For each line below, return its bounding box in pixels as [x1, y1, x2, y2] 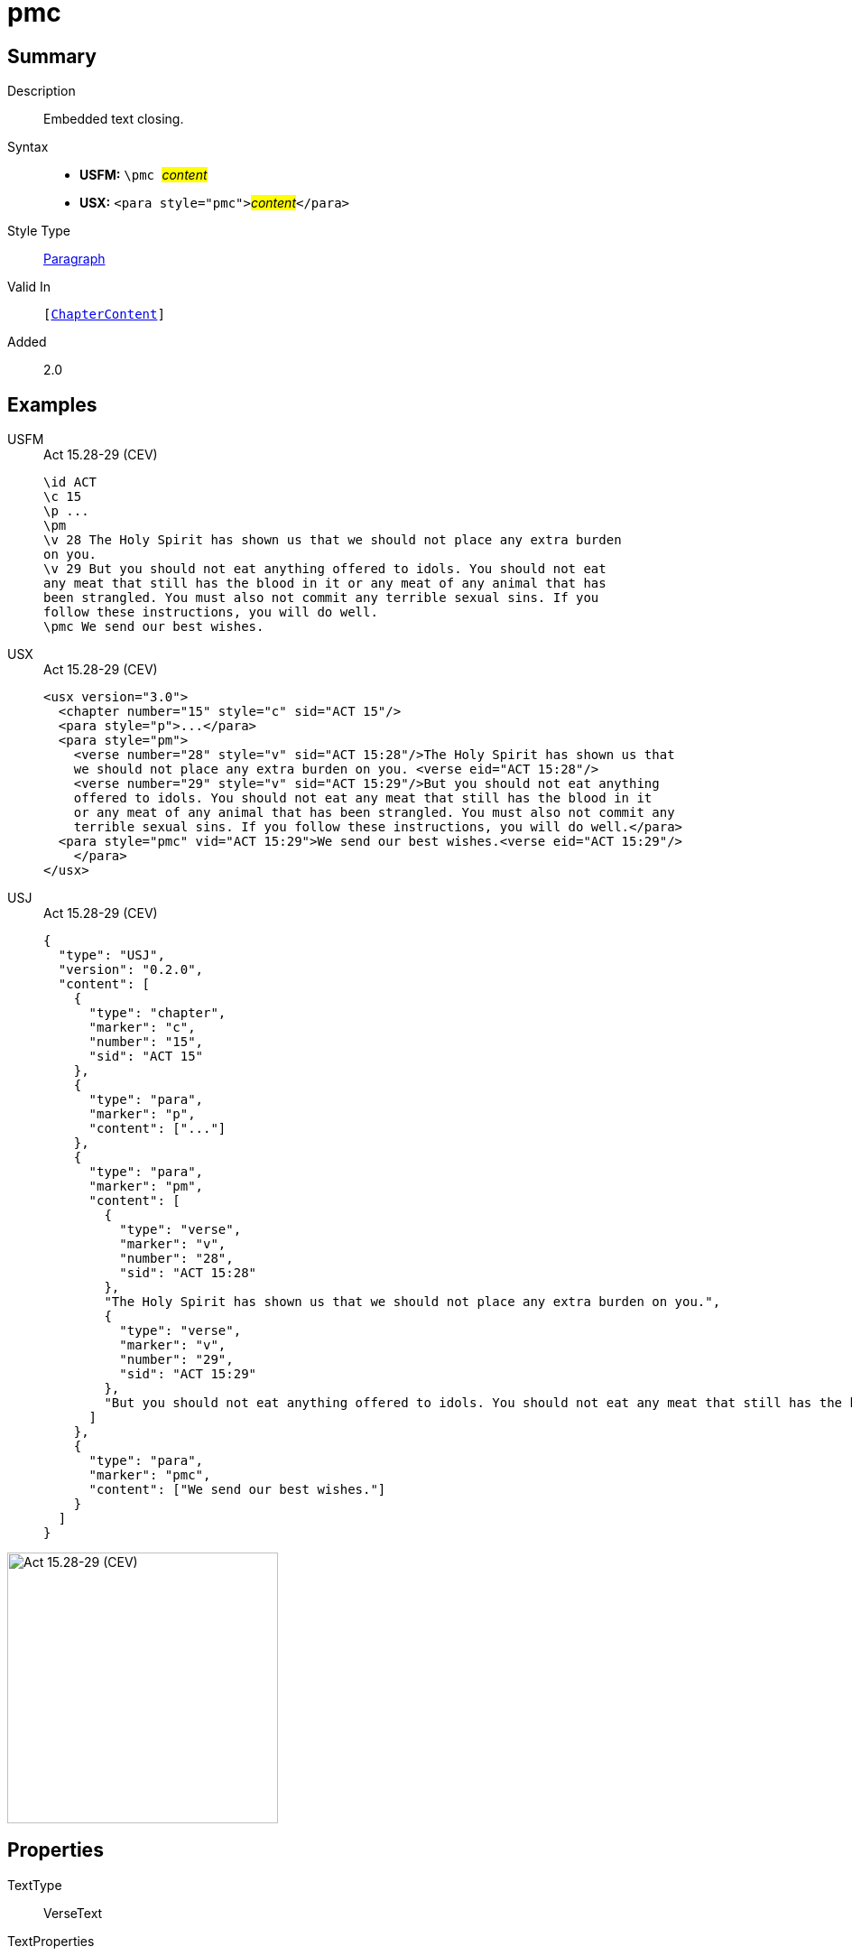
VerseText [43, 1905, 103, 1921]
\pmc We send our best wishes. [43, 619, 264, 635]
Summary [7, 44, 97, 68]
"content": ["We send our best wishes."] [88, 1482, 386, 1497]
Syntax [7, 139, 49, 155]
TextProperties [7, 1933, 95, 1949]
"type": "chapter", [88, 1006, 227, 1021]
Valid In [7, 279, 51, 295]
